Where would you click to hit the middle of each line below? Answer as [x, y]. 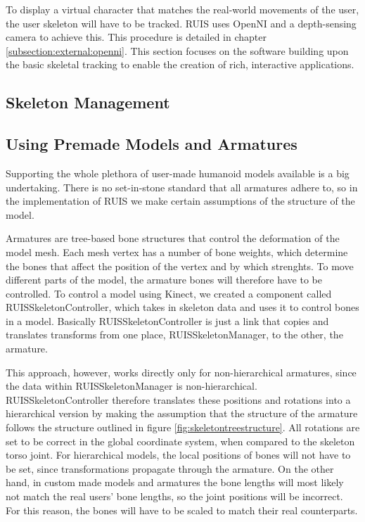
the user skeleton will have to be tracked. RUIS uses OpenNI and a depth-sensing [181, 23]
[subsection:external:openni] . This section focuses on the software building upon [177, 50]
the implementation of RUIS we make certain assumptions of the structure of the [180, 201]
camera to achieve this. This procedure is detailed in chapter [136, 37]
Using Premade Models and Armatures [152, 144]
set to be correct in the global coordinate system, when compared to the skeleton [180, 441]
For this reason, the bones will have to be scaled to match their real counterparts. [182, 510]
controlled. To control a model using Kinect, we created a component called [169, 293]
